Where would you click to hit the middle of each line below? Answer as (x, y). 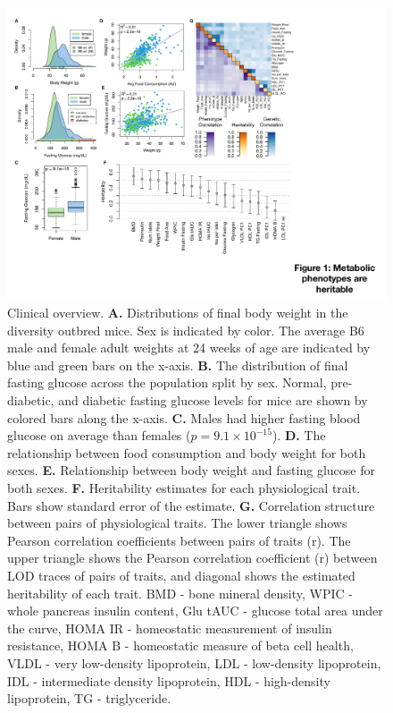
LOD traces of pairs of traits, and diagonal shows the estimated (181, 576)
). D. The (299, 435)
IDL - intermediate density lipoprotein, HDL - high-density (169, 680)
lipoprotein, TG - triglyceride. (89, 698)
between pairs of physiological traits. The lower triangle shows (177, 523)
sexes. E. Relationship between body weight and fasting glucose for (191, 470)
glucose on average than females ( (99, 435)
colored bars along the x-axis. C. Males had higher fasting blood (184, 417)
